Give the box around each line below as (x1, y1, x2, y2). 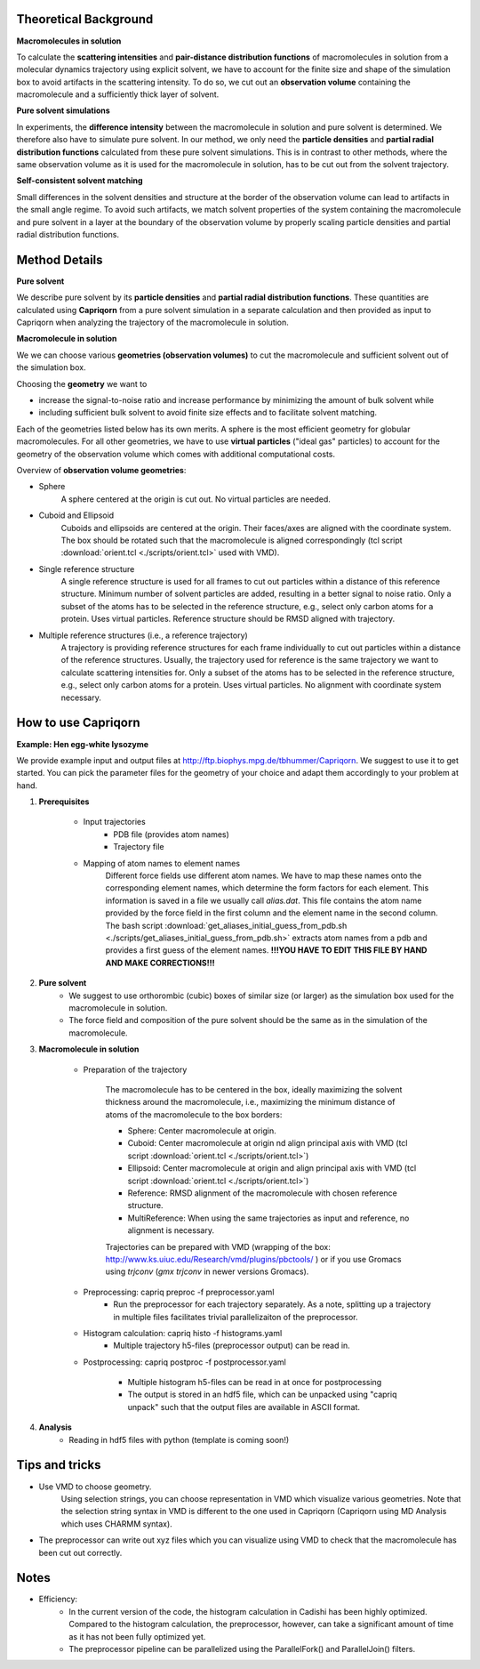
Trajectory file (113, 842, 164, 852)
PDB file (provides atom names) (113, 828, 230, 840)
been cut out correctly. (38, 1547, 123, 1558)
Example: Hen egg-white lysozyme (16, 738, 148, 749)
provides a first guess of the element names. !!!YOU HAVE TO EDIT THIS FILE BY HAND (105, 945, 428, 955)
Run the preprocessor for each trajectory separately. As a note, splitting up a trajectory (113, 1299, 431, 1310)
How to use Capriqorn (16, 715, 140, 730)
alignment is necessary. (127, 1225, 215, 1236)
